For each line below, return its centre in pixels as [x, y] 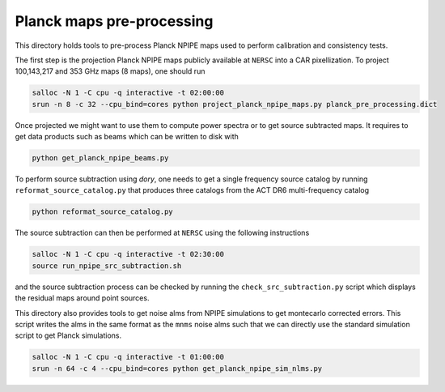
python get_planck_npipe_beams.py [100, 158]
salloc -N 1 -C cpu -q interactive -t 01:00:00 [128, 357]
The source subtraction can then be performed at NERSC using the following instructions [162, 233]
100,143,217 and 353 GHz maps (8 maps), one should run [110, 71]
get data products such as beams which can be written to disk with [127, 137]
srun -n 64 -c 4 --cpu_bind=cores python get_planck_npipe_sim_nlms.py [177, 368]
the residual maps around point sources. [82, 298]
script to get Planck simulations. [68, 335]
